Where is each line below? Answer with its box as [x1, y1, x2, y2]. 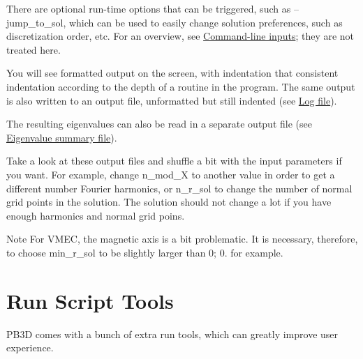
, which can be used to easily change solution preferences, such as [63, 15, 343, 29]
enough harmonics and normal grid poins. [6, 208, 185, 222]
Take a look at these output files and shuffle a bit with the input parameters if [6, 153, 342, 168]
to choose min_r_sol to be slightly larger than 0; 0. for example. [6, 245, 283, 259]
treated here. [6, 42, 61, 56]
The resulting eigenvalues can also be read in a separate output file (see [6, 116, 312, 131]
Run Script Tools [6, 286, 174, 314]
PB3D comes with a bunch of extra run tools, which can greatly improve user [6, 326, 339, 341]
